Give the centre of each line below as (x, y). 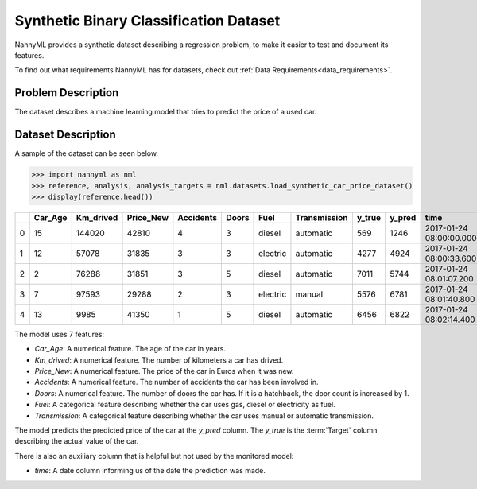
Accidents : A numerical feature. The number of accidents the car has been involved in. (176, 382)
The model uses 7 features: (60, 334)
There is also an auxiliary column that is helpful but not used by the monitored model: (154, 456)
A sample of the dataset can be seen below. (87, 153)
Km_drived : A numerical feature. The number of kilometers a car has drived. (159, 360)
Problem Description (67, 93)
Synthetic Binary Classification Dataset (147, 21)
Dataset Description (65, 135)
